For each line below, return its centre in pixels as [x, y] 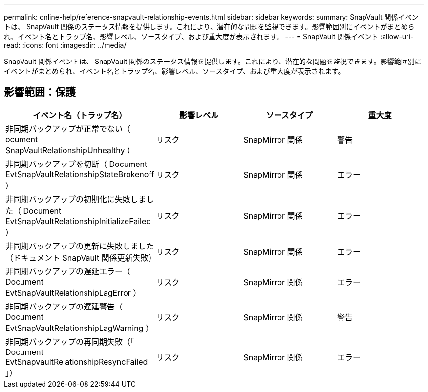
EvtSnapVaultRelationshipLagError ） [73, 293]
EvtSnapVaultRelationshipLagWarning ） [79, 328]
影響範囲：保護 [40, 92]
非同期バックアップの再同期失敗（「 [70, 341]
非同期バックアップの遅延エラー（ [68, 271]
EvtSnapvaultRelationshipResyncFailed [77, 361]
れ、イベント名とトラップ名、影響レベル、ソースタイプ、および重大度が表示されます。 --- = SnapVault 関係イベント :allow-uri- [209, 36]
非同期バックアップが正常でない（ [68, 129]
